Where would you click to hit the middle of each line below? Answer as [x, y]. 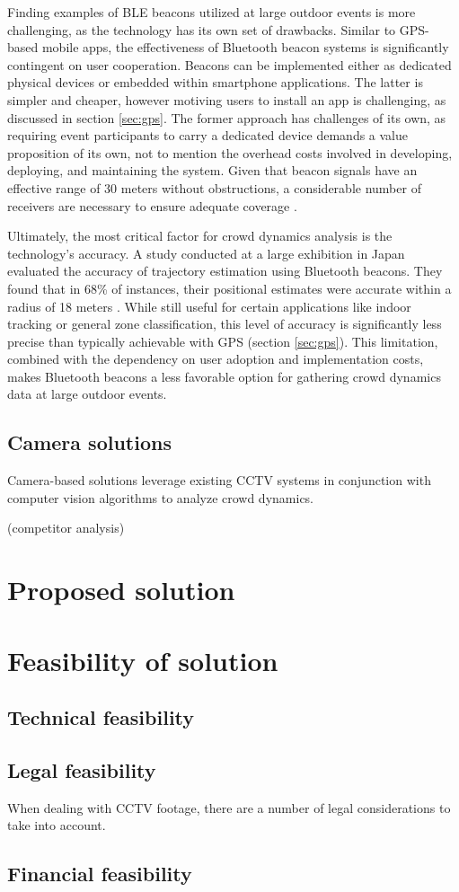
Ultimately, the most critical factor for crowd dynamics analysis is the [200, 236]
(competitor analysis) [66, 528]
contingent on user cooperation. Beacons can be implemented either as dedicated [229, 64]
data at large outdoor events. [87, 394]
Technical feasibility [101, 717]
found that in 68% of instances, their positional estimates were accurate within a [229, 288]
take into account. [57, 825]
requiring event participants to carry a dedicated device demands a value [208, 135]
